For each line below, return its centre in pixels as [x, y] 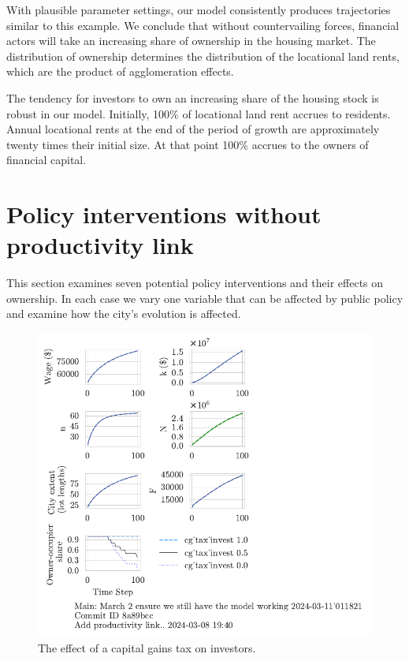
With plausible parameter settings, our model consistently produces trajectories [199, 9]
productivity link [100, 245]
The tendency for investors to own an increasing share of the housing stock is [193, 97]
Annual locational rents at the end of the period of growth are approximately [193, 129]
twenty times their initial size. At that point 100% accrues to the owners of [188, 144]
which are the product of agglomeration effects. [120, 71]
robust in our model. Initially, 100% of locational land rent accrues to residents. [199, 113]
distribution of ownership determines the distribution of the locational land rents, [203, 56]
